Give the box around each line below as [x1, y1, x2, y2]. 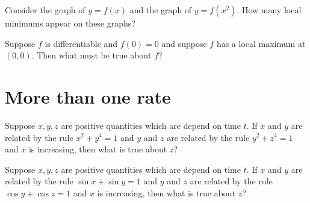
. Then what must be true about [31, 49, 152, 61]
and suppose [161, 37, 207, 49]
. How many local [237, 4, 302, 16]
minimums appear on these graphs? [5, 17, 135, 29]
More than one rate [5, 84, 171, 108]
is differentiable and [45, 37, 118, 49]
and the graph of [129, 4, 192, 16]
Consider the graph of [5, 4, 85, 16]
